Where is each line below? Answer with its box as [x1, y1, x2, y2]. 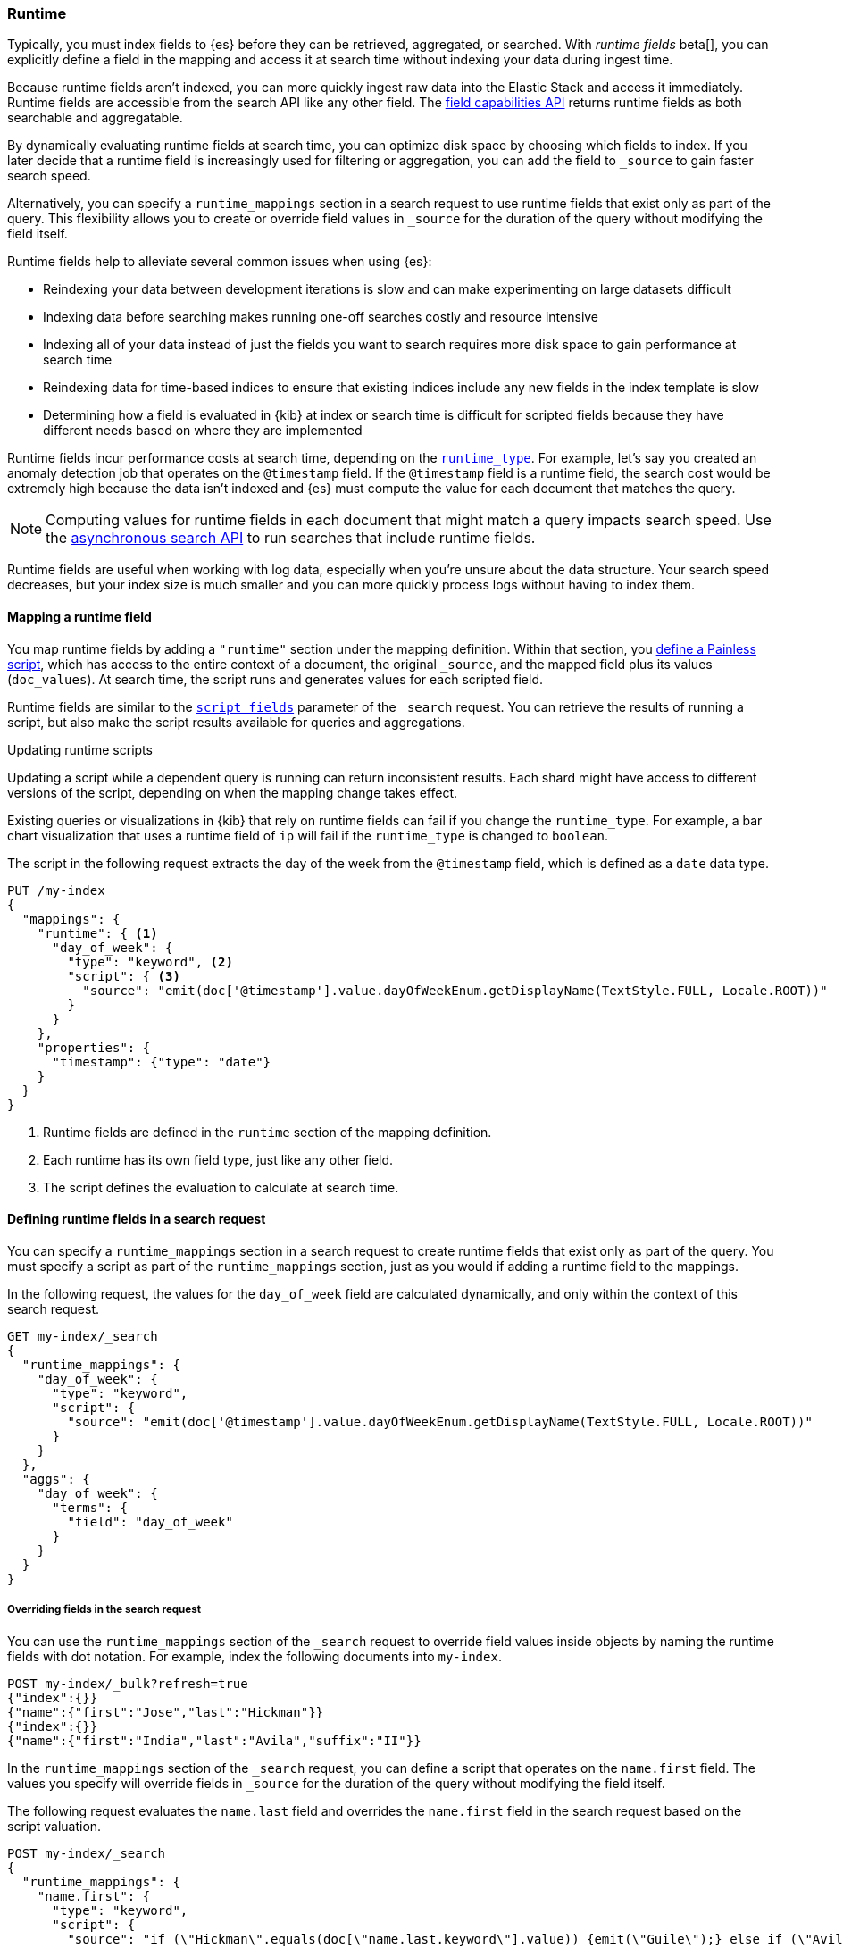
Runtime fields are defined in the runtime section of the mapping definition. [43, 1124, 492, 1140]
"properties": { [37, 1040, 151, 1055]
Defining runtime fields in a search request [7, 1211, 266, 1227]
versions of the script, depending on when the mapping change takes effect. [7, 784, 458, 800]
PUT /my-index [7, 882, 105, 898]
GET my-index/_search [7, 1328, 158, 1343]
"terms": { [52, 1500, 128, 1515]
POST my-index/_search [7, 1845, 166, 1860]
